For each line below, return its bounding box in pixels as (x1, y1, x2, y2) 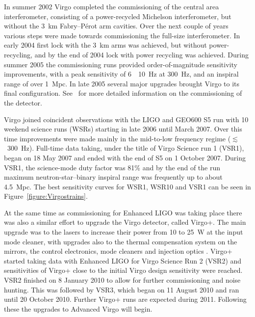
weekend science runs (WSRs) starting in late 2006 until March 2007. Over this (4, 124, 242, 134)
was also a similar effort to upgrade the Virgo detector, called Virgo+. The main (4, 217, 246, 227)
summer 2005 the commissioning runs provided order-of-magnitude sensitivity (4, 59, 237, 69)
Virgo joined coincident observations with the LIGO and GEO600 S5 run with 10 (4, 114, 249, 124)
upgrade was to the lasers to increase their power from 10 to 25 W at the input (4, 227, 243, 237)
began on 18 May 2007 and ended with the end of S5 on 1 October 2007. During (4, 152, 246, 162)
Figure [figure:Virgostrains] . (4, 191, 88, 201)
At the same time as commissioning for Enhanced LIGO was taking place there (4, 207, 242, 217)
